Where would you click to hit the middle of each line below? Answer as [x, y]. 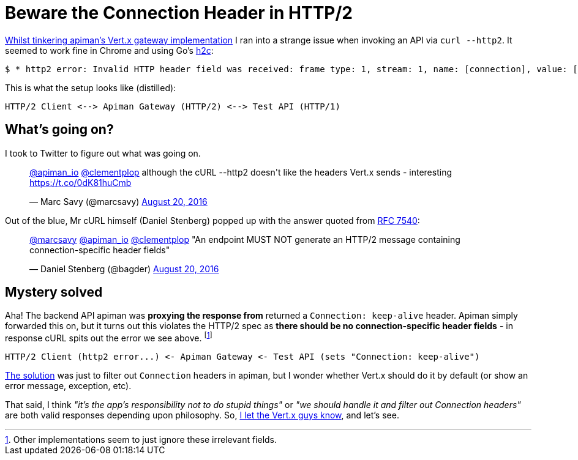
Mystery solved [54, 292]
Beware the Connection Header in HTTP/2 [179, 13]
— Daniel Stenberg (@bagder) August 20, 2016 [124, 269]
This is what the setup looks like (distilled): [91, 87]
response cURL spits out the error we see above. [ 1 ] [109, 337]
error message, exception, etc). [68, 386]
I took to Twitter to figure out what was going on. [103, 153]
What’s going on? [59, 130]
